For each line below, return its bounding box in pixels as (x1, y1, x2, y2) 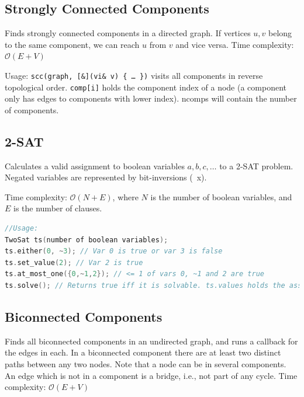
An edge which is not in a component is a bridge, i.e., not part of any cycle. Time (5, 369, 298, 381)
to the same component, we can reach (5, 38, 140, 50)
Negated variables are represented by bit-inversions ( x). (5, 171, 207, 183)
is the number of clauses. (13, 202, 102, 214)
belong (268, 27, 292, 39)
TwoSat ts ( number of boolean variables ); (5, 235, 168, 244)
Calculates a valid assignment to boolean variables (5, 159, 185, 172)
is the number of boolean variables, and (150, 190, 292, 203)
